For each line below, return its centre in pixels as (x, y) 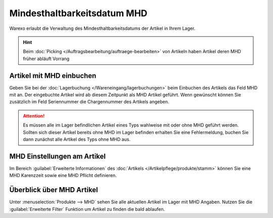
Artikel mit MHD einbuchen (53, 76)
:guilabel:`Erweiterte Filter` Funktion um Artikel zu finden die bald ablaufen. (87, 209)
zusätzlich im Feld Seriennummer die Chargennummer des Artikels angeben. (89, 102)
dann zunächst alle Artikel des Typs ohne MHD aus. (77, 139)
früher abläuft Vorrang (46, 59)
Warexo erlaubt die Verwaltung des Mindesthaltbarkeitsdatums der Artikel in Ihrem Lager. (102, 28)
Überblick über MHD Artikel (54, 190)
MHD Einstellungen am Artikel (58, 156)
